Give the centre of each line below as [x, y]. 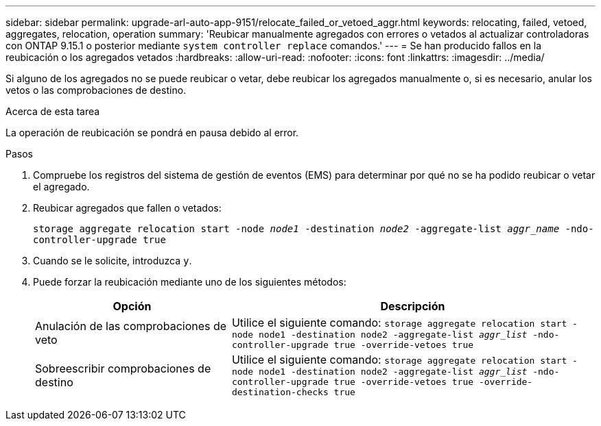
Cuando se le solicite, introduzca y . [113, 261]
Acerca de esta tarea [53, 111]
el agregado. [61, 187]
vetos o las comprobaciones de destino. [96, 90]
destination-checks [280, 392]
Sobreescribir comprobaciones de [123, 368]
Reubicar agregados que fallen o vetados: [127, 208]
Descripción [413, 306]
